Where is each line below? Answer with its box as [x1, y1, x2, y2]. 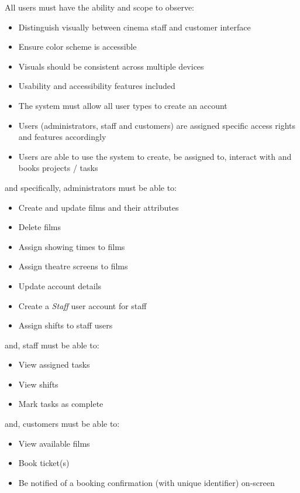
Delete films [18, 221, 61, 233]
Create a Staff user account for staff [18, 299, 147, 311]
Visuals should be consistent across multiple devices [18, 60, 204, 72]
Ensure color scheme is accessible [18, 40, 137, 53]
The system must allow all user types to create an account [18, 99, 227, 111]
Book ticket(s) [18, 457, 70, 469]
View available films [18, 437, 90, 449]
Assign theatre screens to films [18, 260, 128, 272]
